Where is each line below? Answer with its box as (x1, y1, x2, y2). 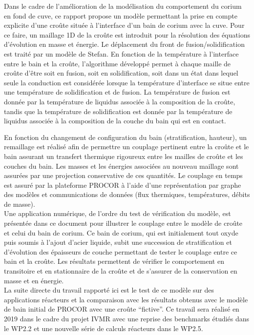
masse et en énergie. (4, 275, 64, 285)
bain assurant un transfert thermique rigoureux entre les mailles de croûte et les (4, 151, 243, 161)
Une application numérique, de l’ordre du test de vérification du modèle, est (4, 208, 231, 218)
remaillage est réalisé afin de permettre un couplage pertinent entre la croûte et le (4, 141, 249, 152)
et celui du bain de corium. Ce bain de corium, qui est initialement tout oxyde (4, 227, 238, 237)
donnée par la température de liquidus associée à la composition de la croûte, (4, 96, 235, 106)
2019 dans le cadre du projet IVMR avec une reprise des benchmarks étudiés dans (4, 314, 250, 323)
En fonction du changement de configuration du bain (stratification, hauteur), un (4, 132, 247, 142)
